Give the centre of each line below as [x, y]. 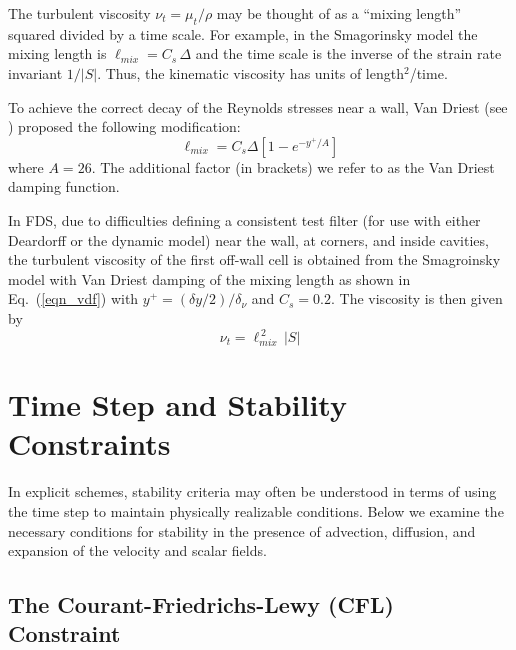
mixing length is [57, 53]
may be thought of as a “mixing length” [339, 13]
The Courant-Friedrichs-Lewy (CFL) [201, 604]
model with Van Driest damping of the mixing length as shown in [209, 278]
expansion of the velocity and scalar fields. [137, 550]
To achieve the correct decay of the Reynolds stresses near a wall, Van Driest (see [258, 106]
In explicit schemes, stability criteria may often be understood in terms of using [252, 491]
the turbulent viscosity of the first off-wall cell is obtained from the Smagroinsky [254, 259]
